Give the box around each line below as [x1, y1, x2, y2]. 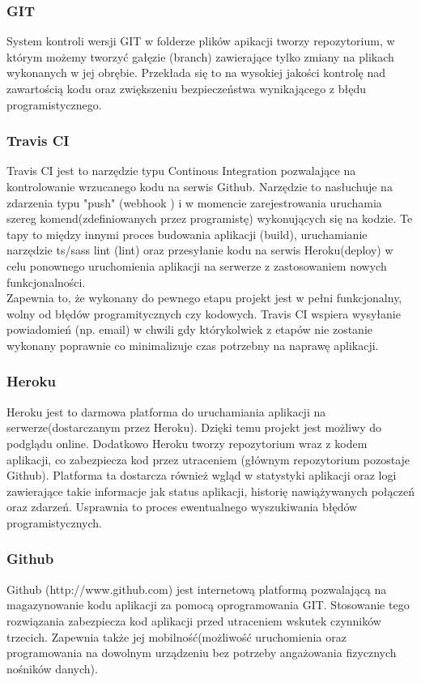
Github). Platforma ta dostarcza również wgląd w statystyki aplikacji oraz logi [6, 467, 397, 484]
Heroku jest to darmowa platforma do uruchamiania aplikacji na [6, 403, 326, 420]
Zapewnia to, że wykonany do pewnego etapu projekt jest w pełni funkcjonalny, [6, 289, 402, 306]
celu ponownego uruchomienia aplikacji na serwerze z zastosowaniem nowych [6, 257, 387, 274]
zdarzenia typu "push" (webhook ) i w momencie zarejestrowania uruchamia [6, 194, 382, 211]
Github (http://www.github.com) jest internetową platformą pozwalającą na [6, 580, 387, 597]
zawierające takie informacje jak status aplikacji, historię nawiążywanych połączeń [6, 482, 415, 499]
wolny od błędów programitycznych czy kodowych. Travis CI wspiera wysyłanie [6, 305, 401, 322]
